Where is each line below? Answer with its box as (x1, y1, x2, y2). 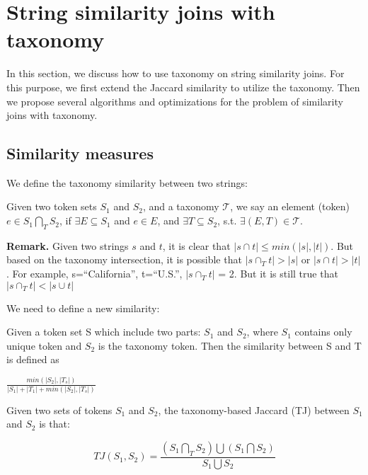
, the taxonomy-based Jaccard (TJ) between (158, 402, 350, 417)
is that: (39, 416, 70, 431)
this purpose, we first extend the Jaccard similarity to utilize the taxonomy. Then (6, 79, 360, 94)
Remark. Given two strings (6, 238, 129, 253)
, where (246, 324, 278, 339)
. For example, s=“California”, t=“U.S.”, (6, 266, 183, 281)
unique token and (6, 338, 82, 353)
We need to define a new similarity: (6, 300, 160, 315)
